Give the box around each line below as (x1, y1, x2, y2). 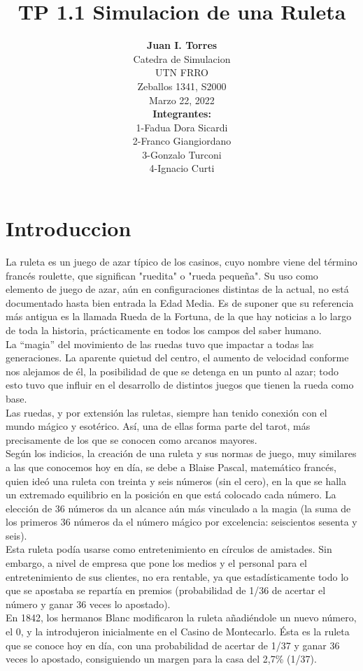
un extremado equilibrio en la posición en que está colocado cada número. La (6, 487, 336, 502)
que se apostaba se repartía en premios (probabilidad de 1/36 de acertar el (6, 583, 326, 598)
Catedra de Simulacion (133, 51, 231, 66)
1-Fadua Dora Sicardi (136, 120, 228, 134)
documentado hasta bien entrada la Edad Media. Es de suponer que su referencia (6, 295, 354, 310)
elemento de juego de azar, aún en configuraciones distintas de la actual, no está (6, 282, 349, 296)
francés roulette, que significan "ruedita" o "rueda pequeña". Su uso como (6, 268, 318, 282)
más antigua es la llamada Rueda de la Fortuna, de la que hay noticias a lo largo (6, 309, 352, 324)
